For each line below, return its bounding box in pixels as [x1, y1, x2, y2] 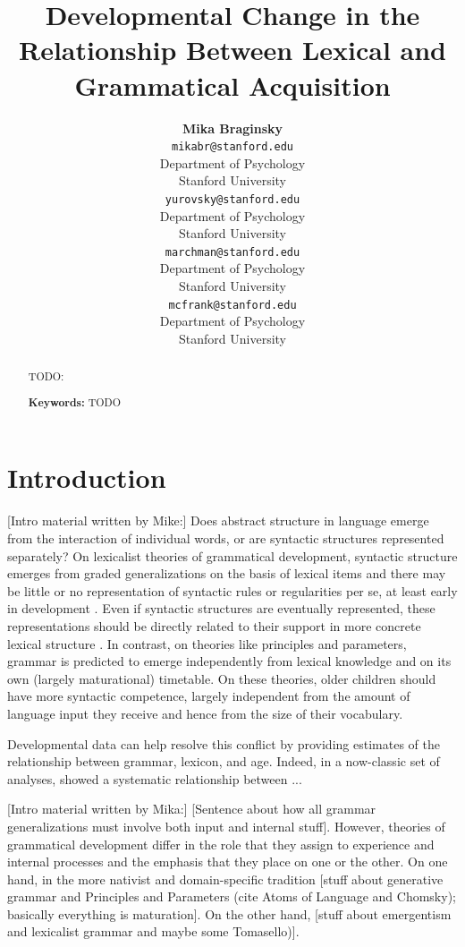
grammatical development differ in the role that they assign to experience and [7, 834, 435, 853]
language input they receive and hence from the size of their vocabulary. [7, 704, 403, 722]
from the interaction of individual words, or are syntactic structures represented [7, 529, 444, 547]
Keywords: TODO [28, 394, 121, 410]
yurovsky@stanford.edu [165, 192, 300, 206]
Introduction [7, 459, 166, 496]
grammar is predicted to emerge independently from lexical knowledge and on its [7, 652, 452, 670]
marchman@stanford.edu [165, 245, 300, 259]
